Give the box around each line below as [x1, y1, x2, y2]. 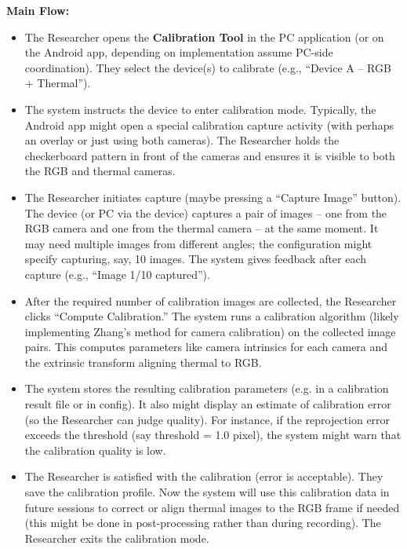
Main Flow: [6, 2, 70, 18]
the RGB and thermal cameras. [24, 163, 176, 179]
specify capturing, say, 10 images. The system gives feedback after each [24, 251, 367, 267]
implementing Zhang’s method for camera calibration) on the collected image [24, 323, 396, 339]
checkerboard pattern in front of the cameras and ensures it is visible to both [24, 147, 395, 163]
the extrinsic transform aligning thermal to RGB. [24, 353, 262, 370]
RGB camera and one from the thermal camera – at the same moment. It [24, 220, 379, 236]
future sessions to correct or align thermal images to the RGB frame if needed [24, 499, 400, 515]
